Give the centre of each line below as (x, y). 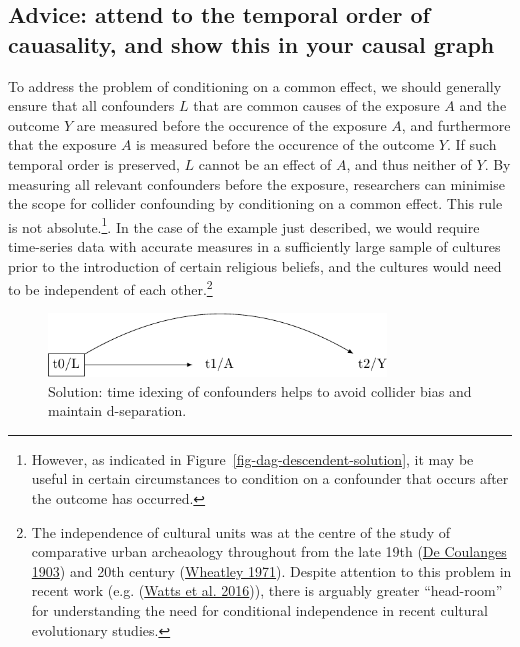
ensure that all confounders (91, 105)
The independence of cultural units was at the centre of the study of (241, 531)
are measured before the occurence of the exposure (231, 124)
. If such (472, 144)
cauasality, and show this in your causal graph (251, 43)
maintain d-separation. (117, 410)
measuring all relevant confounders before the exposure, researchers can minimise (256, 183)
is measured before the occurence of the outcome (285, 144)
